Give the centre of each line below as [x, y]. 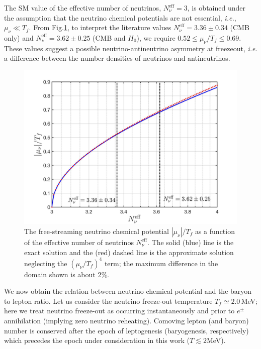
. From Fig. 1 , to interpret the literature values [100, 27]
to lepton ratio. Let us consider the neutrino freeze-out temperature [108, 301]
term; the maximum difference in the [161, 263]
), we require [156, 37]
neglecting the [46, 263]
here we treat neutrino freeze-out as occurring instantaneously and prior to [119, 311]
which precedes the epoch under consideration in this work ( [97, 340]
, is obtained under [216, 8]
